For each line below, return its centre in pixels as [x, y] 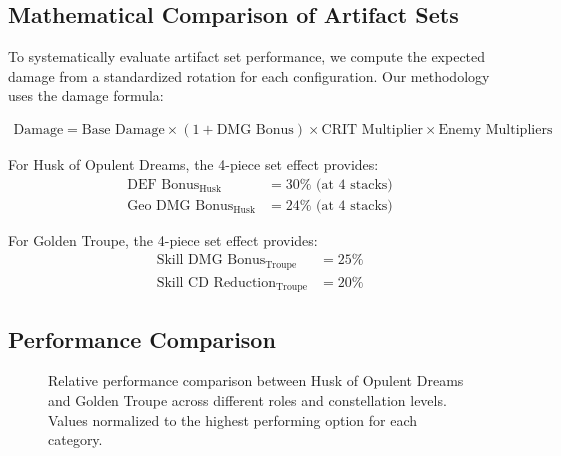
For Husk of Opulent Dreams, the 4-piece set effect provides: [193, 164]
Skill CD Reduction [216, 282]
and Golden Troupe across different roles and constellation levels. [247, 400]
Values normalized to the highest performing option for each [232, 419]
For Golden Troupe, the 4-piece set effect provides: [163, 239]
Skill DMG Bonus [211, 260]
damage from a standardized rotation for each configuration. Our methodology [249, 75]
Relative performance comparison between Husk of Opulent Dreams [256, 380]
